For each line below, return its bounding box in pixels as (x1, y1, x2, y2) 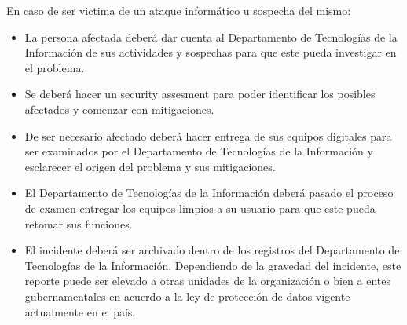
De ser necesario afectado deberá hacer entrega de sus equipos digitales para (24, 127, 392, 144)
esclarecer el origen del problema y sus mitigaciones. (24, 158, 276, 174)
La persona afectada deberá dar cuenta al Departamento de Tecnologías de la (24, 28, 398, 45)
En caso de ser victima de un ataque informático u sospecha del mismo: (6, 2, 351, 18)
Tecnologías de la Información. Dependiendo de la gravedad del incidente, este (24, 257, 401, 273)
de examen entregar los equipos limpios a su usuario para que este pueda (24, 199, 376, 216)
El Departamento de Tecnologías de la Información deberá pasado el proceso (24, 184, 394, 201)
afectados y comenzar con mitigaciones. (24, 100, 214, 117)
